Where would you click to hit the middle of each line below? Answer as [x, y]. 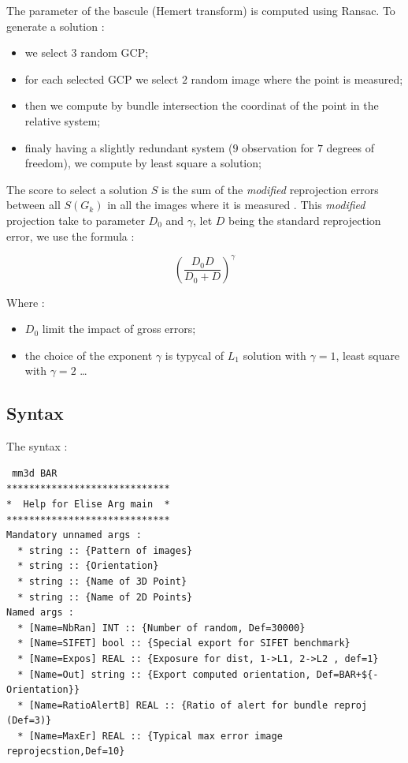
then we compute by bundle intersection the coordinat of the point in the [202, 105]
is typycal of [195, 355]
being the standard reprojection [305, 220]
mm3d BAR [35, 473]
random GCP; [115, 52]
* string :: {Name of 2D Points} [105, 597]
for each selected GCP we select [102, 79]
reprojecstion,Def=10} [66, 752]
